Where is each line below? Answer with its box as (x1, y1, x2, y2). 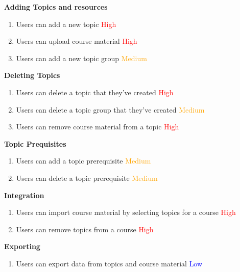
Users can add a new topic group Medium (16, 52, 147, 63)
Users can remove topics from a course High (16, 224, 154, 234)
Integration (4, 189, 44, 200)
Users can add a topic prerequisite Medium (16, 155, 151, 166)
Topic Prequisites (4, 138, 66, 149)
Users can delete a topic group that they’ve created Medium (16, 104, 205, 115)
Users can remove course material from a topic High (16, 121, 179, 132)
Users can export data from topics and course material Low (16, 258, 203, 268)
